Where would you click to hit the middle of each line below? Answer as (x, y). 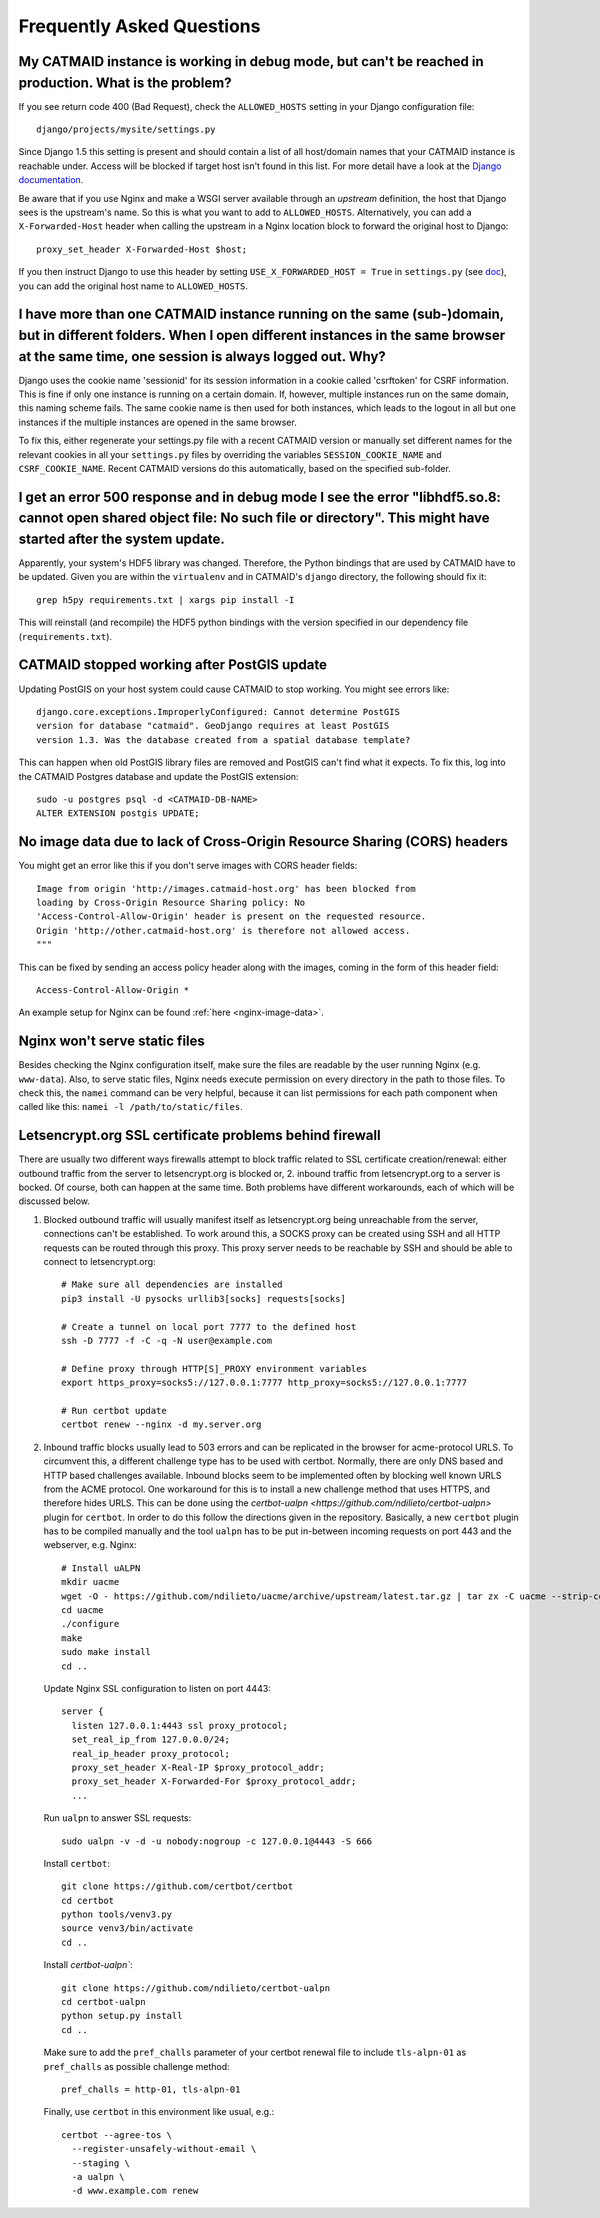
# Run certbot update (114, 1410)
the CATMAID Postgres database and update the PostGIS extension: (158, 776)
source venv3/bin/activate (127, 1928)
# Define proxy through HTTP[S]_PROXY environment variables (214, 1368)
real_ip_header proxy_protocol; (150, 1753)
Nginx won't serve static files (111, 1041)
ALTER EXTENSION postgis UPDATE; (118, 813)
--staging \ (100, 2163)
